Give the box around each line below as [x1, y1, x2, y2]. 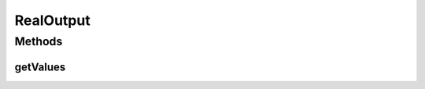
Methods [14, 34, 63, 48]
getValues [14, 60, 66, 73]
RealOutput [14, 12, 91, 29]
